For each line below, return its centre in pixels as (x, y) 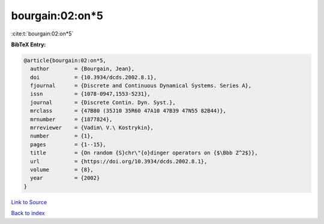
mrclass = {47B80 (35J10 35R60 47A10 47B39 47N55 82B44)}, (128, 111)
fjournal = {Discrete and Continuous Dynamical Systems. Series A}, (141, 86)
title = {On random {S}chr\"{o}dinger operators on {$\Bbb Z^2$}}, (144, 153)
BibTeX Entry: (28, 44)
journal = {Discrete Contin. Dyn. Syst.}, (103, 102)
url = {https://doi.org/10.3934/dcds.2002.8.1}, (119, 161)
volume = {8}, (62, 170)
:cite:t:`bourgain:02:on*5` (42, 34)
